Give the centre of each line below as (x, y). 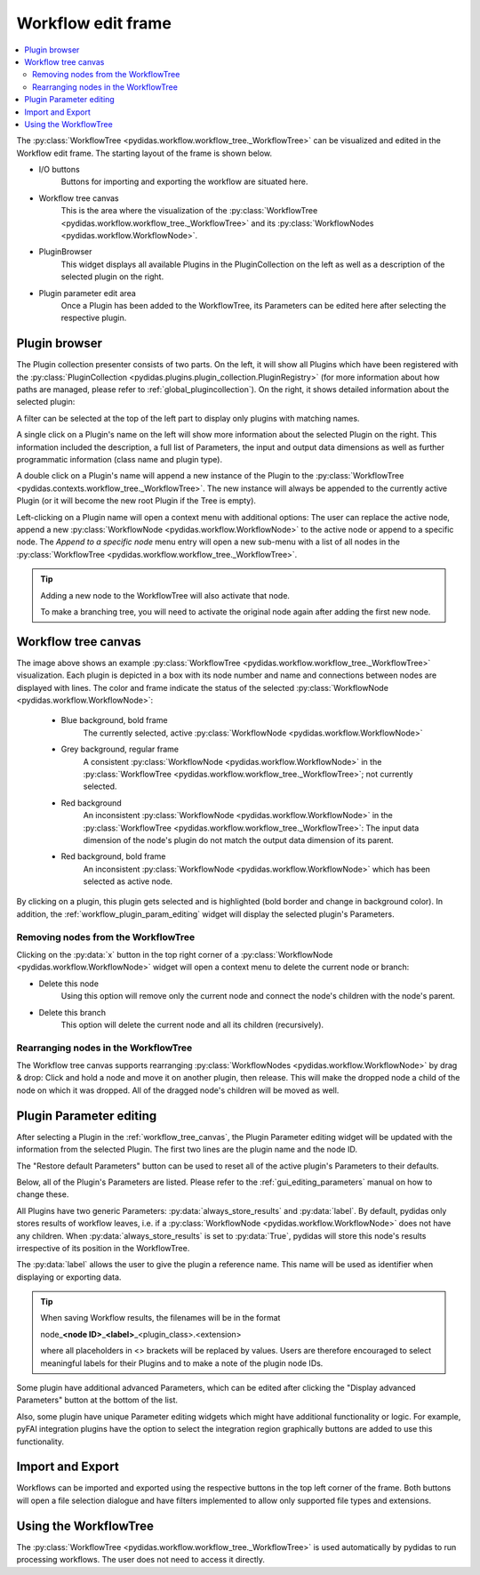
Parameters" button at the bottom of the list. (97, 1400)
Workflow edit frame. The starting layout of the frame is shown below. (144, 153)
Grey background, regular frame (120, 749)
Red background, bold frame (113, 856)
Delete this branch (72, 1012)
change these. (43, 1194)
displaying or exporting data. (69, 1277)
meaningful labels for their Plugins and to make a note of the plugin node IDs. (182, 1363)
